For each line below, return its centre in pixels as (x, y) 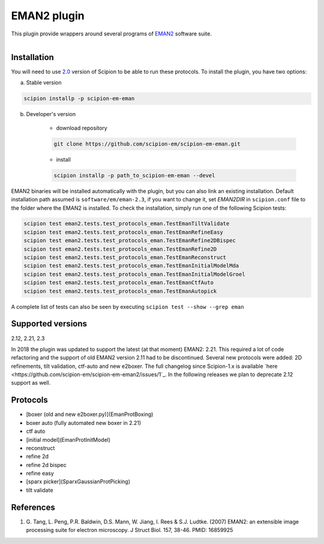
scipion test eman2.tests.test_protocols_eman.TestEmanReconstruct (125, 258)
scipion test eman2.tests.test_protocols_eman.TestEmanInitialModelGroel (134, 274)
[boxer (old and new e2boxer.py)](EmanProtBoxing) (90, 414)
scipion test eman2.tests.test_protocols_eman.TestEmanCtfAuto (119, 283)
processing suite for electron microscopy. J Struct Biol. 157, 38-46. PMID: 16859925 (130, 530)
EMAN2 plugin (48, 16)
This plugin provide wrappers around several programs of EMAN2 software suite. (112, 34)
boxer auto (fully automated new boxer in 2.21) (84, 423)
